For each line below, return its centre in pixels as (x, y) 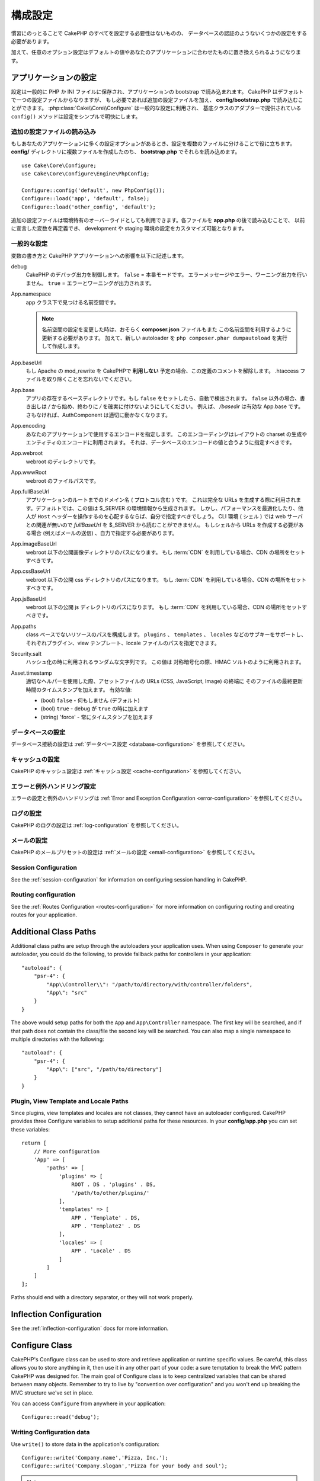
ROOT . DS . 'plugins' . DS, (114, 1185)
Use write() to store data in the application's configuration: (85, 1444)
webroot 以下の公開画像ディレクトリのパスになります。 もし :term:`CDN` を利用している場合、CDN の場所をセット (166, 552)
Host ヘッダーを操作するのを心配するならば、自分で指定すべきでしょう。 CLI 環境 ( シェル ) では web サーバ (170, 517)
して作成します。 (62, 346)
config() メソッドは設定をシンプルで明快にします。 (76, 116)
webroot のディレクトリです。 (62, 461)
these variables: (31, 1129)
